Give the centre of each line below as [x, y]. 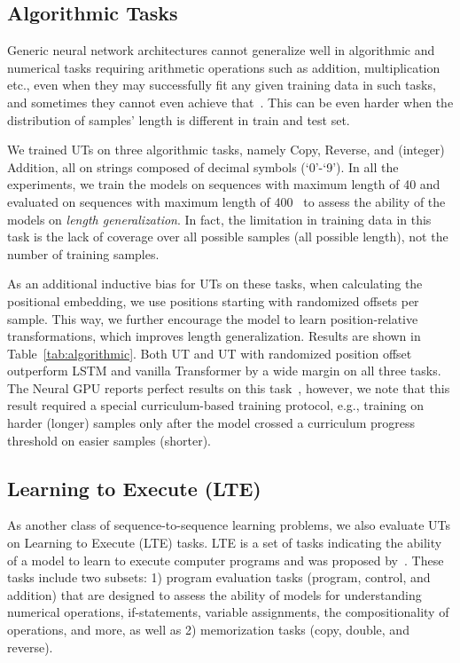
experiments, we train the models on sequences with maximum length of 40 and [224, 184]
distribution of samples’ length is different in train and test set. [179, 119]
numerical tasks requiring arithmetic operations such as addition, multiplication [224, 67]
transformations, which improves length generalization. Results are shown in [214, 336]
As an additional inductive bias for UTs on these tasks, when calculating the [215, 284]
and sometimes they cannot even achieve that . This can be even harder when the [230, 102]
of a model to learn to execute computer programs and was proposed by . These [226, 560]
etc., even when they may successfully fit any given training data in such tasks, [222, 85]
